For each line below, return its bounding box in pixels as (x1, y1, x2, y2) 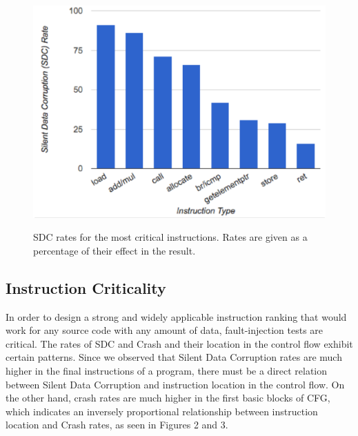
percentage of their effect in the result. (33, 243, 196, 257)
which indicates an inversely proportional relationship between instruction (6, 404, 318, 418)
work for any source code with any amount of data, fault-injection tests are (6, 323, 324, 337)
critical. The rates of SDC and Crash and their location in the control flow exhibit (6, 336, 353, 350)
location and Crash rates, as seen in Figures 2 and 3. (6, 417, 228, 432)
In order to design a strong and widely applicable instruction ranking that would (6, 309, 347, 324)
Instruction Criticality (6, 277, 166, 298)
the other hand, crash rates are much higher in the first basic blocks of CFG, (6, 390, 330, 405)
